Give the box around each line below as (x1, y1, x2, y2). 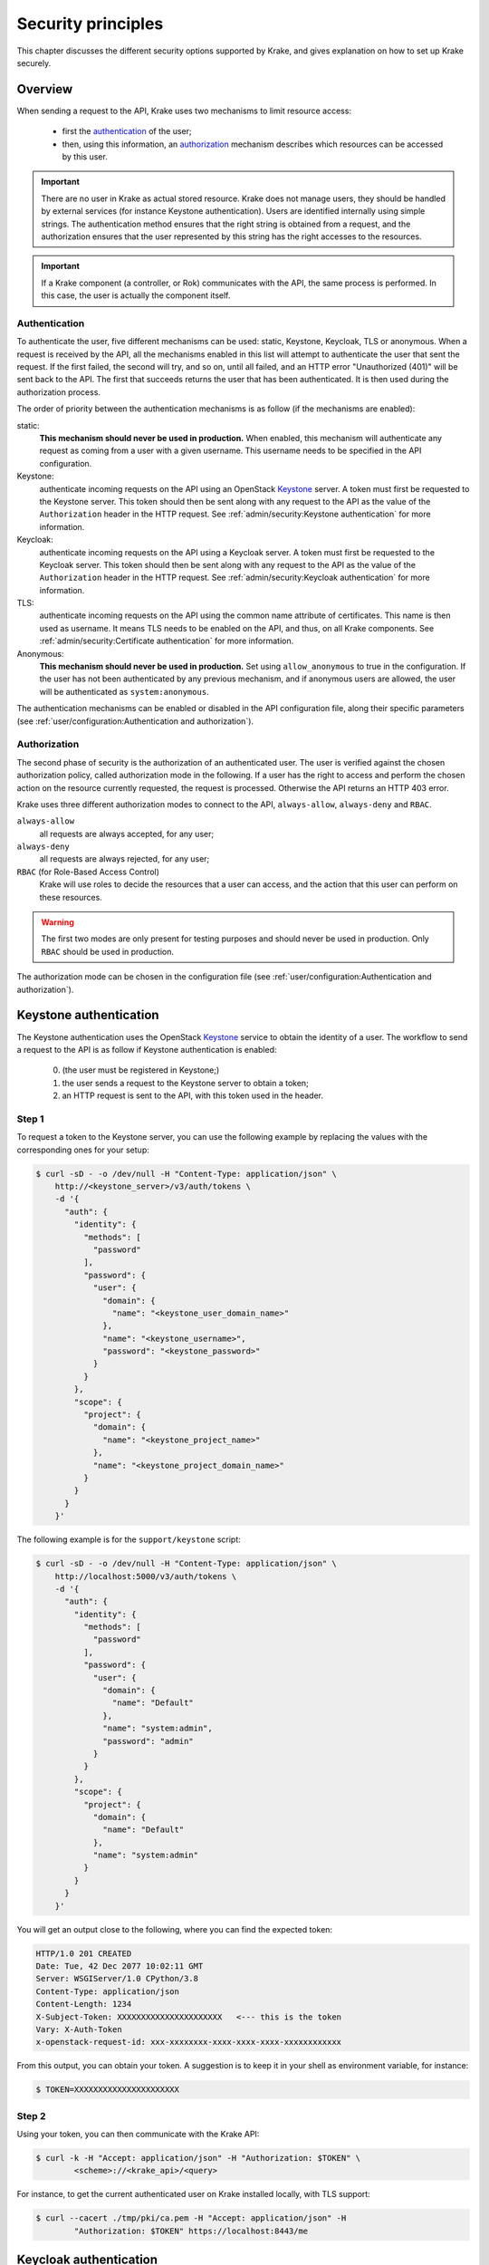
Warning (41, 917, 74, 928)
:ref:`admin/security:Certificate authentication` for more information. (39, 635, 294, 647)
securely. (16, 57, 52, 68)
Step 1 (16, 1113, 44, 1125)
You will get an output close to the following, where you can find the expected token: (16, 1923, 333, 1934)
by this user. (62, 151, 108, 162)
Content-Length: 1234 (35, 1999, 132, 2010)
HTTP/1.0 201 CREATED (35, 1948, 132, 1959)
